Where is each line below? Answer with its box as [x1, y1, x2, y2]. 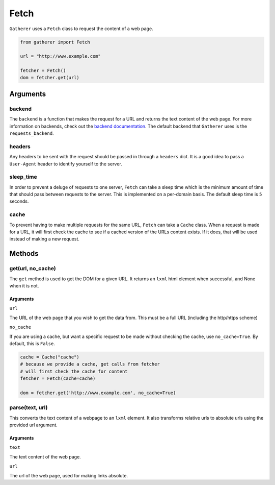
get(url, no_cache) [9, 265, 56, 272]
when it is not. [9, 282, 39, 288]
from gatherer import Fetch [20, 39, 90, 45]
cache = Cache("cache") [20, 354, 80, 360]
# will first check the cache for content [20, 368, 128, 374]
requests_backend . [9, 130, 54, 136]
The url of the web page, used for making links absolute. [9, 472, 128, 478]
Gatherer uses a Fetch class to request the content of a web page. [9, 26, 153, 32]
